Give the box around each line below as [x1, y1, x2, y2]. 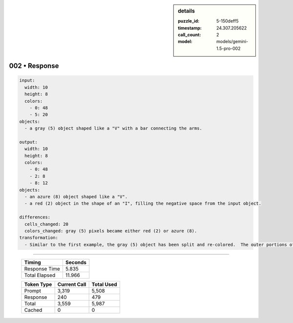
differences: [19, 215, 51, 220]
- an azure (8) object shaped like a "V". [24, 194, 128, 200]
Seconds [65, 259, 86, 266]
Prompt [24, 287, 42, 294]
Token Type [24, 281, 52, 288]
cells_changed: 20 [24, 221, 68, 227]
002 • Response [9, 62, 59, 70]
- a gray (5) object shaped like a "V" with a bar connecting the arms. [24, 126, 203, 131]
